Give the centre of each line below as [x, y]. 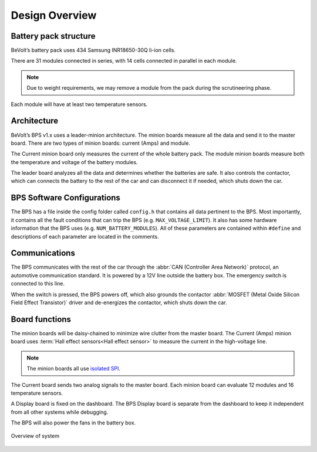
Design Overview [54, 15]
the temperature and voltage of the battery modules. [74, 162]
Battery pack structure [53, 36]
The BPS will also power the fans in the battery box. [73, 423]
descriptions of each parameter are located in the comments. [85, 236]
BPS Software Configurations [65, 198]
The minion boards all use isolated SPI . [73, 369]
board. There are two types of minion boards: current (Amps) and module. [101, 143]
